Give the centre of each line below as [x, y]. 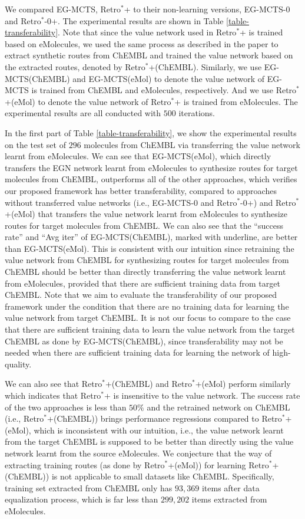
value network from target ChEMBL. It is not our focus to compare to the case [148, 318]
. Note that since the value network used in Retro [147, 32]
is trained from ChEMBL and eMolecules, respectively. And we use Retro [164, 90]
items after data [231, 487]
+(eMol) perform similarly [243, 384]
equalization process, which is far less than [82, 499]
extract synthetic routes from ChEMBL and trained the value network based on [149, 55]
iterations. [197, 113]
